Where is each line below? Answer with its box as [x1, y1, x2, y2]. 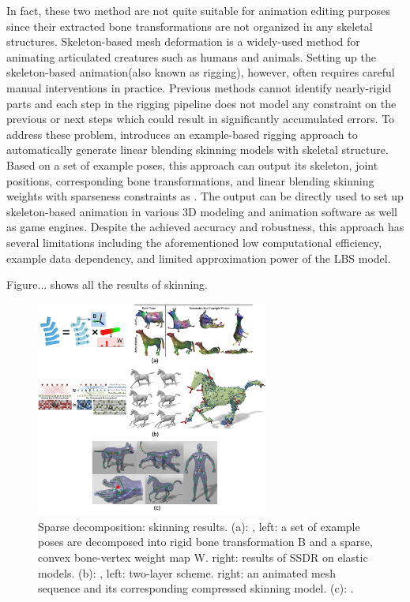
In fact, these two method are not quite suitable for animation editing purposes [6, 2, 390, 18]
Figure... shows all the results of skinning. [6, 276, 209, 293]
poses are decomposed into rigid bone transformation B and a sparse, [38, 533, 373, 550]
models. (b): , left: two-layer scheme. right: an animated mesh [38, 564, 337, 581]
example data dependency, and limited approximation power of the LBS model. [6, 249, 391, 266]
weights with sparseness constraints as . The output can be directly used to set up [6, 188, 404, 204]
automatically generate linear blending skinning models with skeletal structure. [6, 141, 389, 158]
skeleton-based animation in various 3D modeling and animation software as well [6, 203, 397, 219]
